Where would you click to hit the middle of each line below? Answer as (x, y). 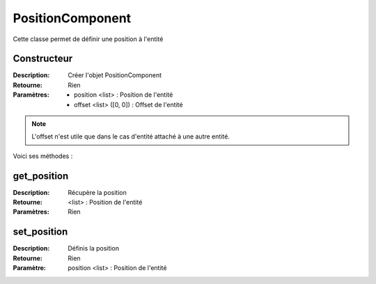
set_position (40, 232)
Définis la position (94, 248)
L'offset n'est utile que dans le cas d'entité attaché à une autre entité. (131, 136)
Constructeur (43, 59)
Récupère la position (97, 192)
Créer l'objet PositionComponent (115, 75)
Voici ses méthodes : (43, 156)
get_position (41, 176)
